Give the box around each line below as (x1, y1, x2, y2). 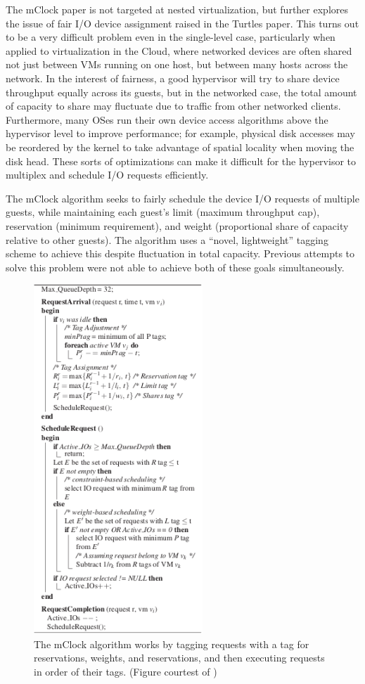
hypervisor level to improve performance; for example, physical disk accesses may (6, 126, 355, 141)
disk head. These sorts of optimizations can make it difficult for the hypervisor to (6, 153, 356, 168)
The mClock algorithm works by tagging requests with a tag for (34, 636, 309, 651)
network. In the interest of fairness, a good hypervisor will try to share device (6, 70, 340, 85)
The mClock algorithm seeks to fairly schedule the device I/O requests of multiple (6, 191, 359, 205)
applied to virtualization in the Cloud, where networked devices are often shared (6, 43, 352, 58)
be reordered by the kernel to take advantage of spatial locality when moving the (6, 139, 354, 154)
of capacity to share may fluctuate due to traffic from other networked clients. (6, 98, 341, 113)
